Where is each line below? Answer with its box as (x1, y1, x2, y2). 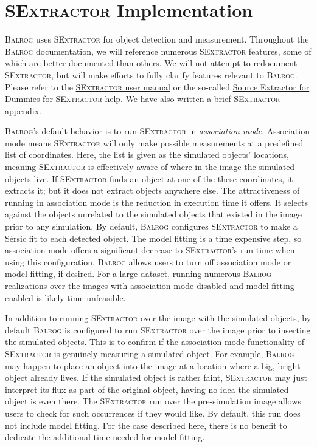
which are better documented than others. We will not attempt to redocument (5, 56, 298, 69)
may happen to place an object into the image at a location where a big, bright (5, 359, 301, 372)
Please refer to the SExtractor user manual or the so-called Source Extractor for (5, 80, 310, 93)
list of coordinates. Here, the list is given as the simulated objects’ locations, (5, 148, 289, 161)
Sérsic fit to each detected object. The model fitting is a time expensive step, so (5, 231, 302, 244)
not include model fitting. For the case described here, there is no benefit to (5, 418, 287, 431)
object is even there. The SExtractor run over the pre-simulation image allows (5, 395, 301, 408)
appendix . (5, 104, 41, 117)
